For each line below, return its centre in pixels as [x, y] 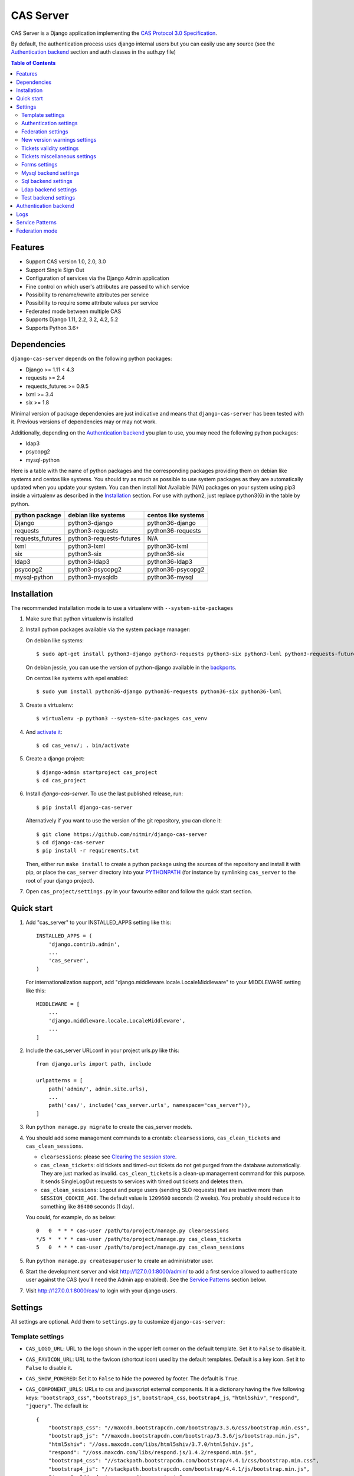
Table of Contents [33, 63]
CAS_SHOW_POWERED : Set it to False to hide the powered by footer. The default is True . [132, 1378]
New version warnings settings [59, 140]
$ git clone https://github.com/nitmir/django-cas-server [122, 834]
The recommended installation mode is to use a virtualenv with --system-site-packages [122, 608]
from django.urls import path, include [94, 1064]
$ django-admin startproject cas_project [97, 772]
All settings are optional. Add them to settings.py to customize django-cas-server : [118, 1321]
